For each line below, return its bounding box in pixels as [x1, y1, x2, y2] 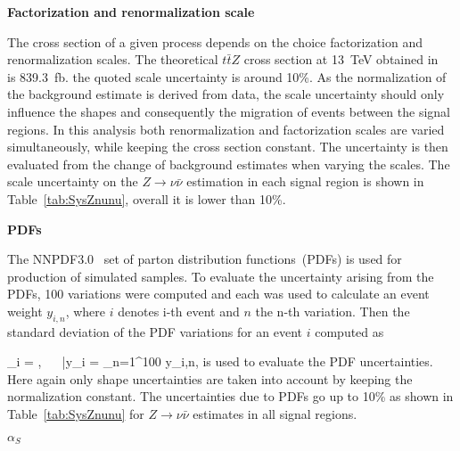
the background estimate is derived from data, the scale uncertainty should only [7, 85, 445, 103]
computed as [315, 322, 384, 340]
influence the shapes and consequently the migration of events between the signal [7, 102, 451, 120]
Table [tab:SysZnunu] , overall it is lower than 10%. [7, 189, 286, 208]
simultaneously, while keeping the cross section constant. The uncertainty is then [7, 137, 448, 156]
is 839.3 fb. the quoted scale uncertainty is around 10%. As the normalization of [7, 67, 447, 86]
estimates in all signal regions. [193, 405, 357, 423]
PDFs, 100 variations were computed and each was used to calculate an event [7, 284, 430, 303]
